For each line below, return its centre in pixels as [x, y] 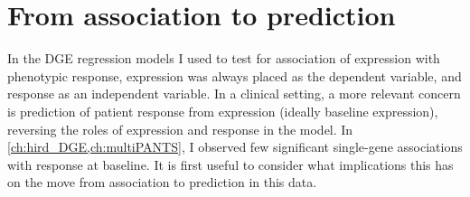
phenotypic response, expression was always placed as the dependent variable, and [235, 75]
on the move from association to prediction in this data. [162, 182]
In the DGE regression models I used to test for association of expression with [224, 58]
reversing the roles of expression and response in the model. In [180, 129]
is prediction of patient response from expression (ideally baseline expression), [223, 111]
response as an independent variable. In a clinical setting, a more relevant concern [234, 94]
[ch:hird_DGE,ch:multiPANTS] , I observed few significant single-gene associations [235, 147]
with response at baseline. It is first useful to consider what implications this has [230, 164]
